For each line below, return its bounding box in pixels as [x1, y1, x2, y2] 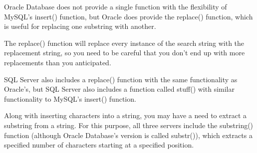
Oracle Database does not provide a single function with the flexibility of [4, 1, 227, 11]
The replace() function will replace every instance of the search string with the [4, 37, 245, 48]
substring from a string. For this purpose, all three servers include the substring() [4, 120, 254, 130]
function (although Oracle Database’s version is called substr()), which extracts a [4, 130, 253, 140]
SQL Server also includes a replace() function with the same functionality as [4, 74, 238, 84]
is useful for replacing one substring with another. [4, 21, 156, 31]
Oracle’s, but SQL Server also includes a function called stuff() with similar [4, 84, 235, 94]
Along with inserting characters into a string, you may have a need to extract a [4, 110, 247, 121]
